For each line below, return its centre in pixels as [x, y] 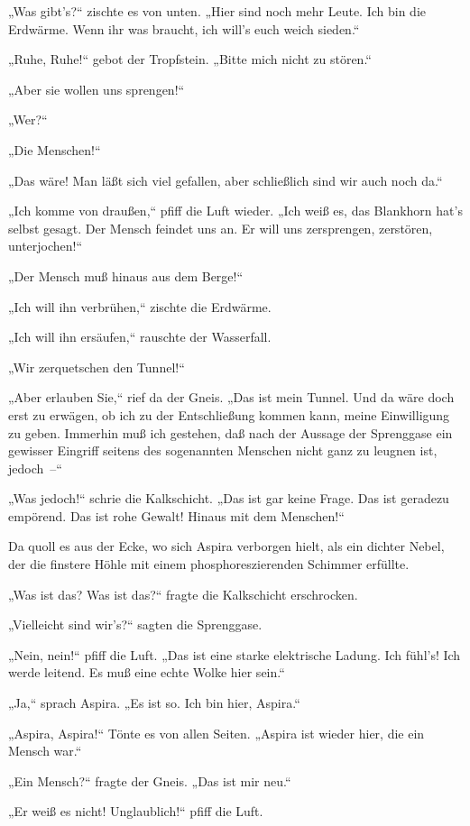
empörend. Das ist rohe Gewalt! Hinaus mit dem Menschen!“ [176, 515]
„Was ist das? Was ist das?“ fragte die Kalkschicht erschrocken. [183, 594]
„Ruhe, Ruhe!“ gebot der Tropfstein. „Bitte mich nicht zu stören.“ [190, 59]
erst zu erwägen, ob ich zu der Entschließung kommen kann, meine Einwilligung [229, 414]
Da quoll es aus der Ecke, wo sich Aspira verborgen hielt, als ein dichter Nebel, [226, 546]
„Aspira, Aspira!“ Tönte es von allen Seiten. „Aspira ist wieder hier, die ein [217, 733]
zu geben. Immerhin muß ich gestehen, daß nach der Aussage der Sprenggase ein [230, 432]
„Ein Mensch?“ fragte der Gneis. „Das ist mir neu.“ [150, 780]
